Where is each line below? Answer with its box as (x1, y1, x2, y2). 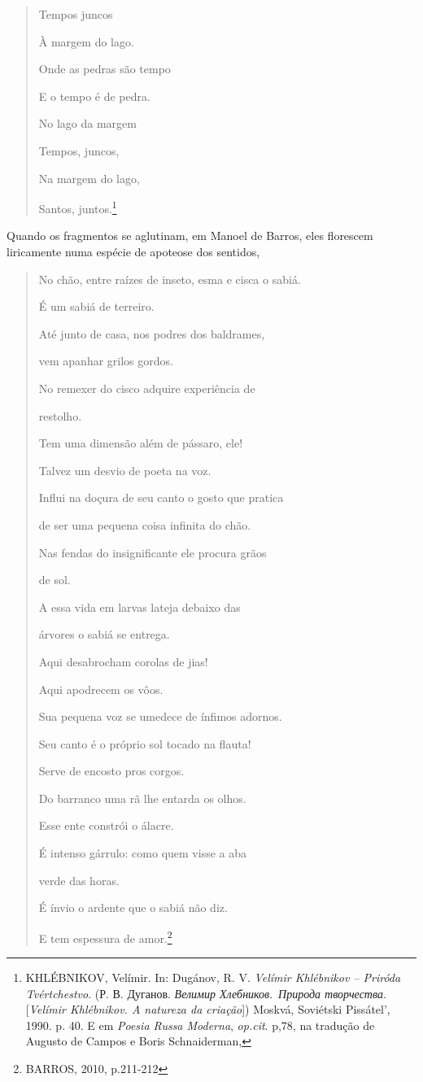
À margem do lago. (38, 33, 134, 50)
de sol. (38, 571, 71, 588)
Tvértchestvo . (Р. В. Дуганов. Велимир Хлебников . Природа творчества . (25, 984, 386, 1001)
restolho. (38, 407, 82, 424)
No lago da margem (38, 115, 137, 132)
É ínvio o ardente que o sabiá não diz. (38, 899, 228, 916)
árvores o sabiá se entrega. (38, 626, 170, 643)
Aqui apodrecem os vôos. (38, 680, 164, 697)
